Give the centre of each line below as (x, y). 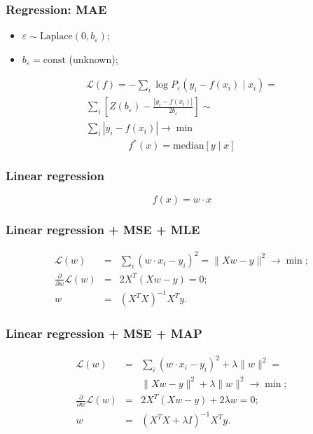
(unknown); (93, 59)
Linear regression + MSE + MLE (103, 230)
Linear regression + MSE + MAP (104, 333)
